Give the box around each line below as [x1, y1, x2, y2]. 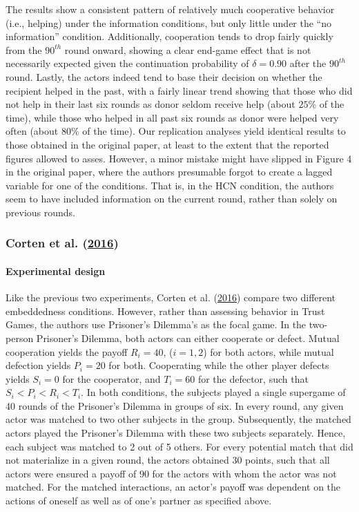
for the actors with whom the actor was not [152, 466, 337, 480]
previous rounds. [6, 205, 75, 219]
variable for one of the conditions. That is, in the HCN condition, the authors [6, 178, 334, 192]
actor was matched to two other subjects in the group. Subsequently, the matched [6, 412, 351, 426]
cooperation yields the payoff [6, 344, 128, 359]
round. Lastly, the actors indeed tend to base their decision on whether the [6, 69, 322, 84]
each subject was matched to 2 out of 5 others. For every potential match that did [6, 439, 353, 453]
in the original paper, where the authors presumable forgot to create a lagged [6, 164, 333, 179]
